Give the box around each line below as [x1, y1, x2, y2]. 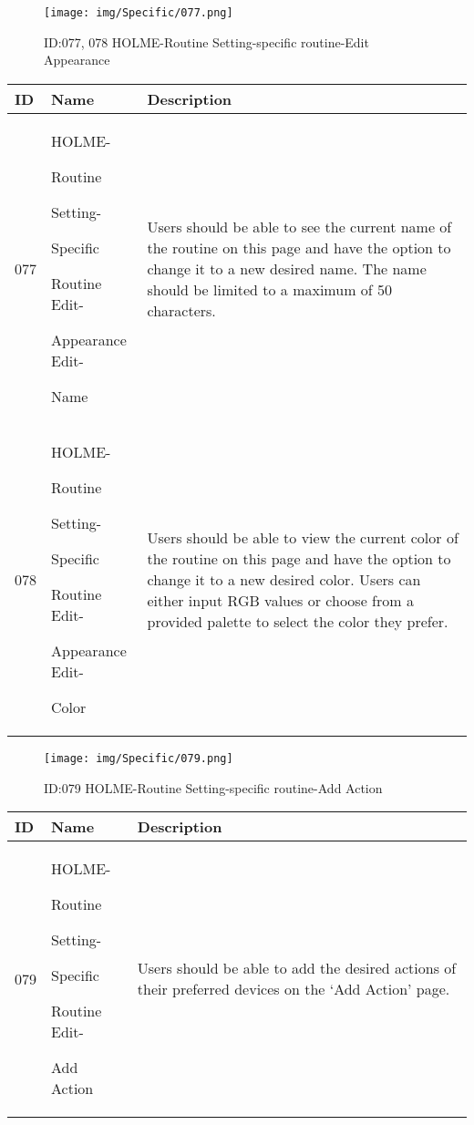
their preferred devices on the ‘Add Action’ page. [137, 978, 450, 1000]
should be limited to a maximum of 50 [147, 278, 393, 300]
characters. [147, 299, 216, 321]
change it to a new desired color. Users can [147, 568, 421, 590]
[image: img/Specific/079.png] [44, 751, 233, 765]
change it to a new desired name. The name [147, 257, 427, 279]
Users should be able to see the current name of [147, 215, 452, 237]
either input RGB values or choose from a [147, 589, 414, 611]
